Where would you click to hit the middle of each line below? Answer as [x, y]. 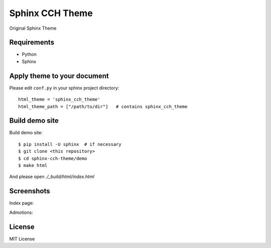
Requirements [32, 43]
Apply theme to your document [59, 76]
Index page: [22, 203]
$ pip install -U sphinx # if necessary [70, 144]
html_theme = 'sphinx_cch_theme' [59, 100]
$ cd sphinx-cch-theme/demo [53, 158]
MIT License [22, 238]
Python [29, 54]
